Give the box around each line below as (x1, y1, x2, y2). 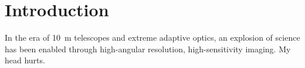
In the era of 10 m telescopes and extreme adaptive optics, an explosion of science (5, 31, 300, 44)
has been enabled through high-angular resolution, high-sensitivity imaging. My (5, 42, 291, 55)
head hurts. (5, 54, 45, 66)
